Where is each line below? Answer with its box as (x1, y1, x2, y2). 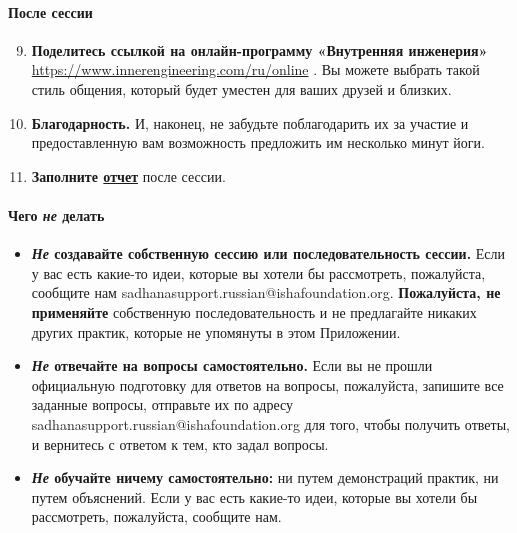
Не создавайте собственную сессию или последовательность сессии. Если (31, 243, 506, 264)
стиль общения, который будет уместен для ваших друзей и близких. (31, 78, 452, 99)
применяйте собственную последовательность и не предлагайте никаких (31, 301, 477, 322)
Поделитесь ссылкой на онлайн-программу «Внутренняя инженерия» (31, 39, 488, 60)
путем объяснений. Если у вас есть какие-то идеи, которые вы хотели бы (31, 486, 478, 507)
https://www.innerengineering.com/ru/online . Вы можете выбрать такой (31, 59, 480, 80)
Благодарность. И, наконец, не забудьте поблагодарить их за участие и (31, 112, 469, 133)
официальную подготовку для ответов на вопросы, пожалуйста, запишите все (31, 374, 504, 395)
